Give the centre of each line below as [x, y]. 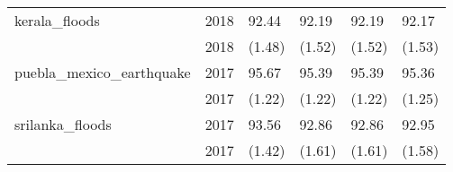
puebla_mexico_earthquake [103, 72]
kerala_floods [57, 20]
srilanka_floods [63, 124]
